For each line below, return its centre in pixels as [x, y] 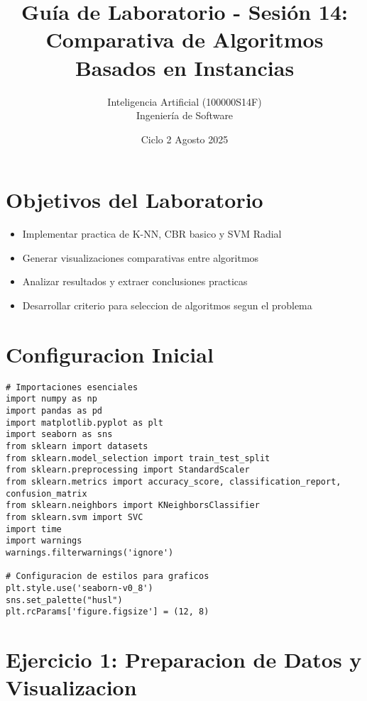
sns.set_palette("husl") [64, 600]
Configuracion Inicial [110, 354]
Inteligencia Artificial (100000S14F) [185, 101]
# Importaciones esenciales [72, 387]
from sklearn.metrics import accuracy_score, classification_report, [174, 481]
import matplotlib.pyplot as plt [84, 423]
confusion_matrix [46, 493]
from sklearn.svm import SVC [75, 517]
